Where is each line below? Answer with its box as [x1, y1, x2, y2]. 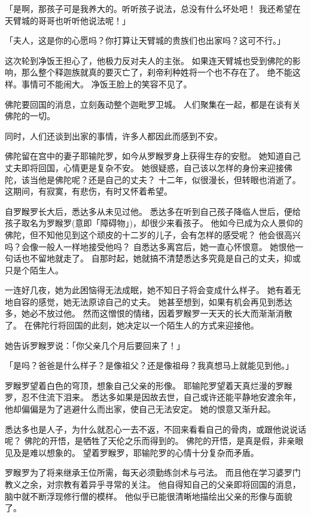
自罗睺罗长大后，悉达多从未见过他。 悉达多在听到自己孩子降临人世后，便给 [5, 205, 301, 217]
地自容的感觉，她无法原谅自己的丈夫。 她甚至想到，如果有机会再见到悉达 [5, 295, 292, 308]
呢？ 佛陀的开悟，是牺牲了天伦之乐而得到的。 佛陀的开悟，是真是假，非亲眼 [5, 434, 304, 447]
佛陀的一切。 [5, 110, 55, 122]
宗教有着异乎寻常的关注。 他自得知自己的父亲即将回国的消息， [54, 478, 301, 490]
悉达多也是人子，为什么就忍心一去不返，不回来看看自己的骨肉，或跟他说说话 [5, 422, 306, 435]
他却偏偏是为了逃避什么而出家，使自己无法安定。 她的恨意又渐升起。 [5, 403, 276, 415]
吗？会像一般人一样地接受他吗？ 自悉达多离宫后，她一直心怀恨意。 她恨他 [5, 240, 295, 253]
